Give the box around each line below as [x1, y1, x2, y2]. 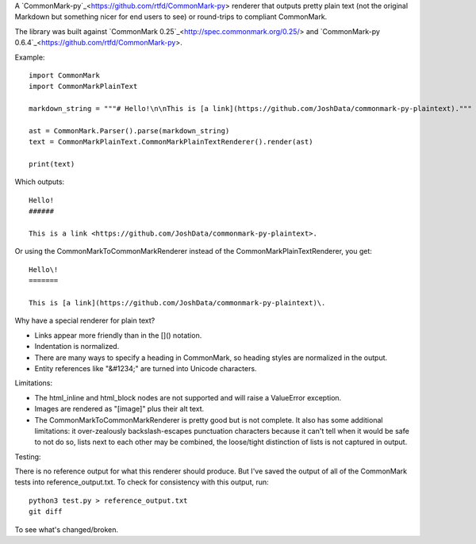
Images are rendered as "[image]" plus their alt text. [34, 404, 205, 414]
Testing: [14, 452, 41, 462]
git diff [29, 508, 63, 516]
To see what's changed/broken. [14, 524, 119, 534]
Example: [14, 52, 45, 62]
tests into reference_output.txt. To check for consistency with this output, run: [14, 477, 269, 487]
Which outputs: [14, 177, 65, 186]
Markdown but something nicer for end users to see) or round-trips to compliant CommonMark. [14, 12, 328, 21]
